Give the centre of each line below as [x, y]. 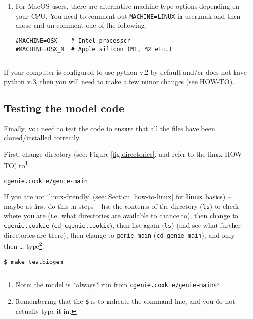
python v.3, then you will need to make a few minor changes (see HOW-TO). [119, 81]
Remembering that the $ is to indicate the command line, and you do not [125, 301]
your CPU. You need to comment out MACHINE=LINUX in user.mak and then [128, 15]
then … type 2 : [24, 245]
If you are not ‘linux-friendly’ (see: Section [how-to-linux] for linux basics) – [117, 197]
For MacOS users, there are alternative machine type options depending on [127, 6]
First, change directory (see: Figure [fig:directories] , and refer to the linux [113, 154]
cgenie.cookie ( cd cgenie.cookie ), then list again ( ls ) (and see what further [123, 225]
